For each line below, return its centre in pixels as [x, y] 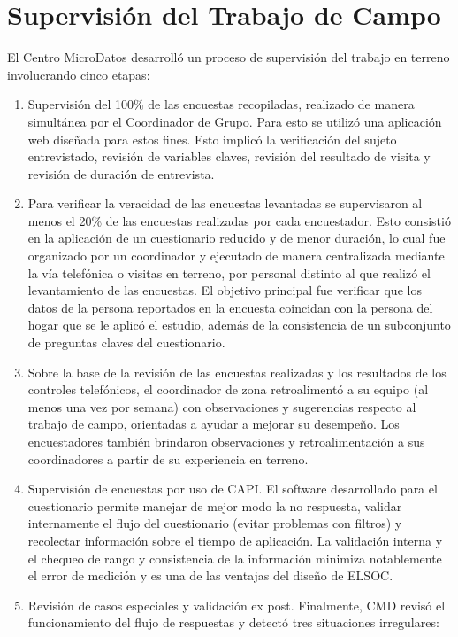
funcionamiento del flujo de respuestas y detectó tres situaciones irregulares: [233, 622]
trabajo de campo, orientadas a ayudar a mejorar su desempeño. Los [214, 424]
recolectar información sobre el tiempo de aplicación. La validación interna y [235, 540]
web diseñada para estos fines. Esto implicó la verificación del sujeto [212, 139]
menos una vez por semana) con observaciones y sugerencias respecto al [222, 406]
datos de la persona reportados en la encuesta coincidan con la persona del [230, 307]
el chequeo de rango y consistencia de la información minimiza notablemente [235, 558]
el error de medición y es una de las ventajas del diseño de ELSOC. [210, 575]
